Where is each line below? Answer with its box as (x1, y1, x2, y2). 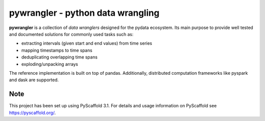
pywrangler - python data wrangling (9, 7, 159, 18)
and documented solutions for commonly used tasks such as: (9, 31, 133, 37)
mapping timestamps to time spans (21, 47, 93, 53)
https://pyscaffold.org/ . (9, 110, 56, 116)
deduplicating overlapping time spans (21, 54, 98, 60)
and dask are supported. (9, 77, 59, 83)
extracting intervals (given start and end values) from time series (21, 40, 152, 46)
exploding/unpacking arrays (21, 61, 79, 67)
